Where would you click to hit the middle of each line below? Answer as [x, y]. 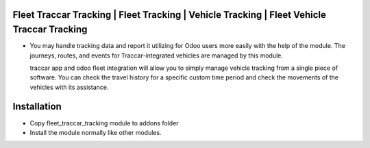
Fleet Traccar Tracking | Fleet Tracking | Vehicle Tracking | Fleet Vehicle [170, 15]
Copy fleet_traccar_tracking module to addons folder [104, 123]
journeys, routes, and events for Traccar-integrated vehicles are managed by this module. [157, 56]
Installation [37, 107]
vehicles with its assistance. [69, 87]
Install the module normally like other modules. [96, 132]
